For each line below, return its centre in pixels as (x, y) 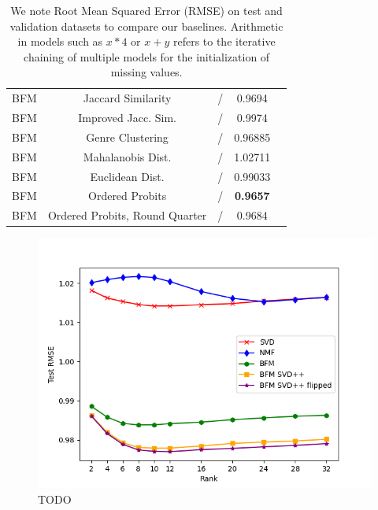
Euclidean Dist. (127, 176)
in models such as (60, 41)
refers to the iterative (224, 41)
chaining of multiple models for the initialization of (147, 56)
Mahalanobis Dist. (127, 156)
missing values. (146, 72)
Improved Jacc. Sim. (127, 118)
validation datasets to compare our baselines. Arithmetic (146, 26)
